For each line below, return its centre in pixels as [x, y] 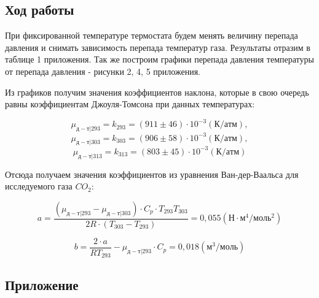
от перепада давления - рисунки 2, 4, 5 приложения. [103, 71]
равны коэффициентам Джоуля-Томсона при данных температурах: [130, 104]
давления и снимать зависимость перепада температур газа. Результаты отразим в [158, 47]
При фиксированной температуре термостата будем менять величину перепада [152, 35]
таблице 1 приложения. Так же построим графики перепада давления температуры [159, 59]
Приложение [42, 284]
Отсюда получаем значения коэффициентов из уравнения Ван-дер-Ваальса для [152, 174]
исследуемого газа [39, 186]
